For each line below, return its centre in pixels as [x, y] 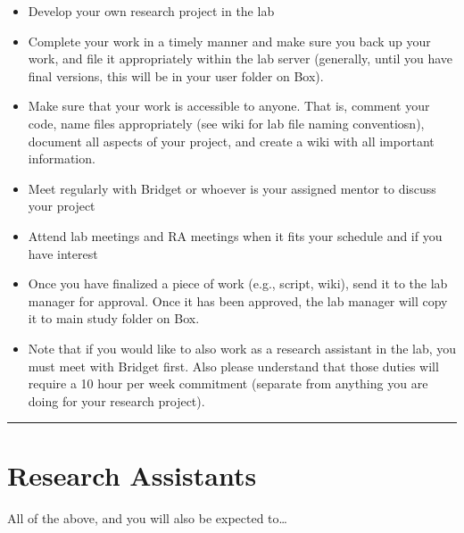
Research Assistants [132, 475]
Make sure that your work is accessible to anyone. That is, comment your [229, 106]
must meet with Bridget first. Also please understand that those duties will [233, 366]
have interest [63, 253]
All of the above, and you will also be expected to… [147, 518]
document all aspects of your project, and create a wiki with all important [231, 141]
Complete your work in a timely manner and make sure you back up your [229, 41]
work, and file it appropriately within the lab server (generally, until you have [240, 58]
